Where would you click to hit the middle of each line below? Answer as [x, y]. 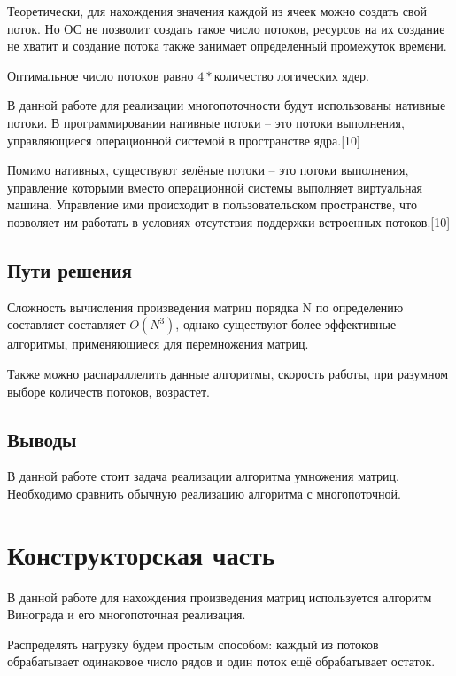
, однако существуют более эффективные [286, 324]
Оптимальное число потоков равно [100, 75]
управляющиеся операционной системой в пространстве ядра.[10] [184, 140]
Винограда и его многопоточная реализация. [127, 614]
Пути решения [70, 269]
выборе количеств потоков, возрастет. [108, 391]
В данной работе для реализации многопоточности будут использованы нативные [227, 105]
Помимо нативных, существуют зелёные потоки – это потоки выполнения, [208, 170]
